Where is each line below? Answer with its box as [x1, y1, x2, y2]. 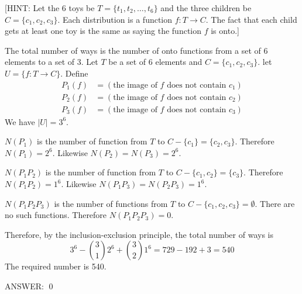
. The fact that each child [205, 13, 297, 25]
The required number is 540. [5, 260, 107, 272]
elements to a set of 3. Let [5, 56, 98, 68]
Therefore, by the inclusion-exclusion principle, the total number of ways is [5, 228, 273, 240]
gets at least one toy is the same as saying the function [5, 25, 202, 37]
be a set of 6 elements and [108, 56, 203, 68]
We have [5, 115, 35, 127]
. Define [60, 67, 88, 79]
